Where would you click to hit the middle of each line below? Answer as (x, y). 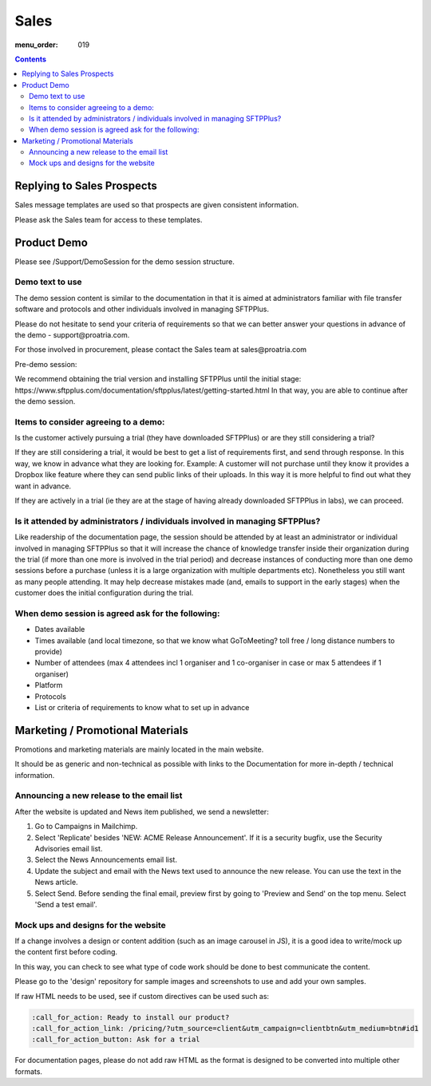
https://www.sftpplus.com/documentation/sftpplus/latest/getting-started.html (142, 390)
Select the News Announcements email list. (106, 860)
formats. (29, 1071)
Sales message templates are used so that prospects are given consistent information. (157, 205)
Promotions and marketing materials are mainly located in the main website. (139, 749)
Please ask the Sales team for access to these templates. (109, 219)
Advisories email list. (69, 848)
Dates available (60, 630)
